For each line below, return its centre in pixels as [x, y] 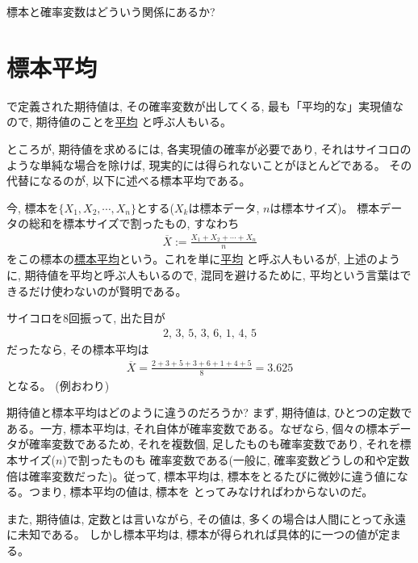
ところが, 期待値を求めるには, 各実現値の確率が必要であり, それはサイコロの [209, 148]
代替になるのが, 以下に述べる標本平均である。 [129, 181]
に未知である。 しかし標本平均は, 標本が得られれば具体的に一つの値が [193, 534]
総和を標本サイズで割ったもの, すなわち [134, 223]
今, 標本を [33, 207]
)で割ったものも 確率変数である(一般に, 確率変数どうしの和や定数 [236, 460]
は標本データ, [224, 207]
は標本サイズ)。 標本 [325, 207]
